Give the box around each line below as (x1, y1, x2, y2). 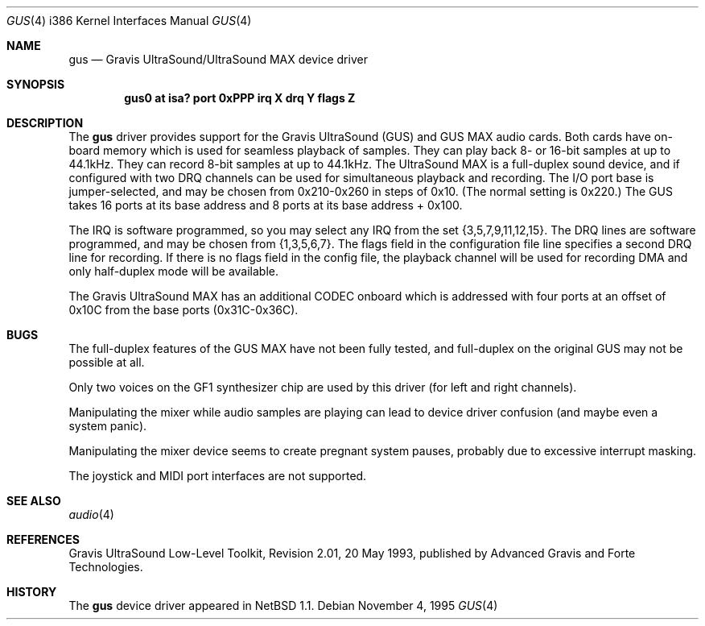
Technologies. (68, 560, 143, 574)
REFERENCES (6, 533, 80, 546)
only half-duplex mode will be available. (68, 264, 279, 278)
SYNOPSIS (6, 77, 65, 91)
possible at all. (68, 355, 145, 369)
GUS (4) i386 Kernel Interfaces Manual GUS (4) (6, 14, 252, 27)
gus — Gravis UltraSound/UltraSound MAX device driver (68, 52, 368, 66)
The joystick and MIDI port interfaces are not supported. (68, 469, 367, 483)
